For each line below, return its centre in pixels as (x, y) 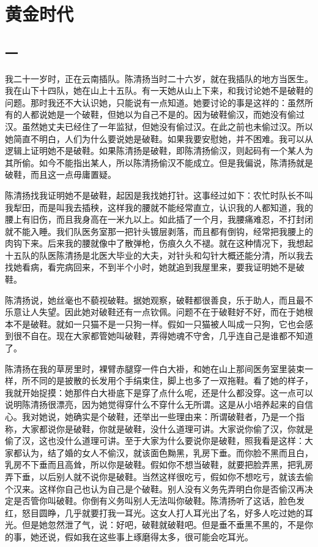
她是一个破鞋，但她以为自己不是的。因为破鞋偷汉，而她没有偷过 (176, 114)
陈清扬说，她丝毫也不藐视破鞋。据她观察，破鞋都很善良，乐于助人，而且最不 (159, 300)
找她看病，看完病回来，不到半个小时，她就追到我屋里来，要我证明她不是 (150, 267)
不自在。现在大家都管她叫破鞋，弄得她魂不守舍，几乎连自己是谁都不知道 (167, 336)
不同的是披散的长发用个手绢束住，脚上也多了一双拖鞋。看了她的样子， (172, 381)
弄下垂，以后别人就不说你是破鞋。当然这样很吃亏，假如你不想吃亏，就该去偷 (159, 476)
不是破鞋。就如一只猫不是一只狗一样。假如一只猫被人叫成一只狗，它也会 (159, 323)
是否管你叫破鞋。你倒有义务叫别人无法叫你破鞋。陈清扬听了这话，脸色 (154, 501)
